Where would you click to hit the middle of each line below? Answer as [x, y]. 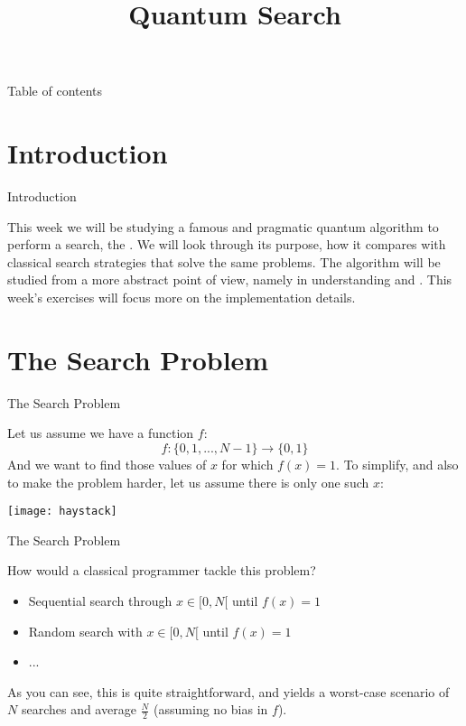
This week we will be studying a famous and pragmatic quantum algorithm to [223, 226]
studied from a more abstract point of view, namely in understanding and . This [230, 279]
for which [247, 464]
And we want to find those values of [107, 464]
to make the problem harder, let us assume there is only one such [188, 482]
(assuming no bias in [211, 709]
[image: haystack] [62, 512]
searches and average [79, 709]
